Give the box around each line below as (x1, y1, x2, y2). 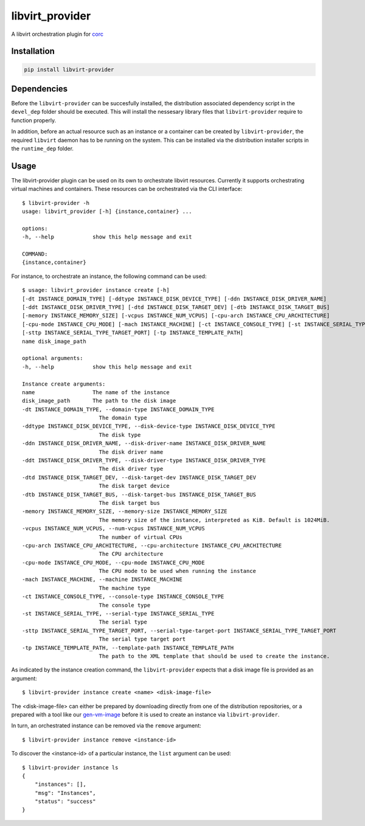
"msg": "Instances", (34, 790, 96, 796)
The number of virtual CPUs (99, 533, 182, 541)
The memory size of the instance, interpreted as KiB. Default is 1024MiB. (99, 516, 330, 523)
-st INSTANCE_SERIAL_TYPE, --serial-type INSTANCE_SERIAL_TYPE (22, 610, 215, 617)
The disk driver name (99, 448, 164, 456)
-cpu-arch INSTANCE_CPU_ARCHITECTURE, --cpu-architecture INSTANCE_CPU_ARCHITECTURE (22, 542, 282, 549)
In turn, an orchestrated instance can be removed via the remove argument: (11, 722, 201, 729)
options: (22, 225, 48, 232)
